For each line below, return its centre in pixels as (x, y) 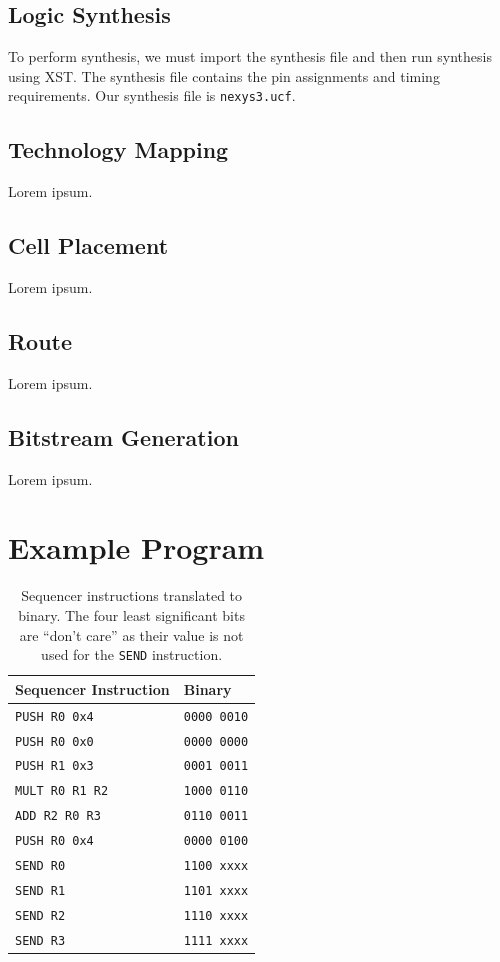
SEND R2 (40, 915)
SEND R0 (40, 866)
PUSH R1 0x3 (54, 766)
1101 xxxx (216, 890)
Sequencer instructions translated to (132, 595)
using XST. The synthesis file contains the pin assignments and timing (224, 75)
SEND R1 (40, 890)
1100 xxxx (216, 866)
